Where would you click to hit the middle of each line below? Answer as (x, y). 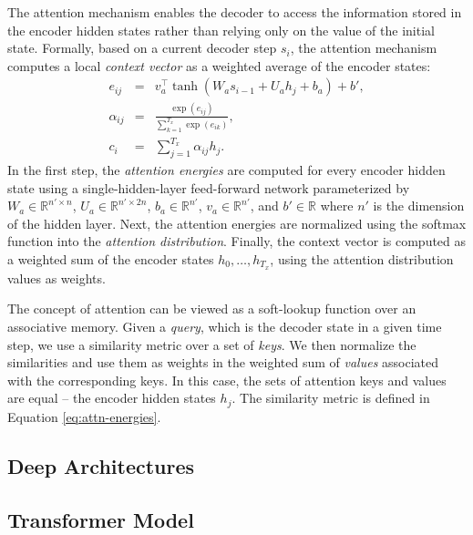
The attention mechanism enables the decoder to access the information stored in (235, 12)
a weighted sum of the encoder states (111, 258)
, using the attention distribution (362, 258)
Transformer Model (101, 519)
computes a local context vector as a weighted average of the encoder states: (219, 65)
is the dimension (419, 206)
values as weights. (57, 278)
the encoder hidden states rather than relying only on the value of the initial (221, 30)
